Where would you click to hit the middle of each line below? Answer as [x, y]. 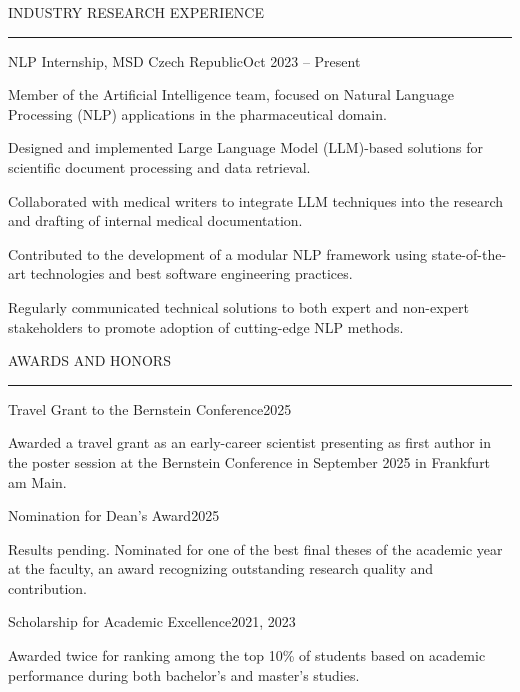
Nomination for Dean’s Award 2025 [114, 515]
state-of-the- [469, 253]
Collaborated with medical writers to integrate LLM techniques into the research [256, 200]
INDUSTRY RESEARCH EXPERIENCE [136, 12]
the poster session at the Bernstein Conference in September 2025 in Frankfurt [249, 461]
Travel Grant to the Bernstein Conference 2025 [150, 408]
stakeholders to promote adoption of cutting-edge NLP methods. [206, 326]
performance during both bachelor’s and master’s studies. [184, 674]
